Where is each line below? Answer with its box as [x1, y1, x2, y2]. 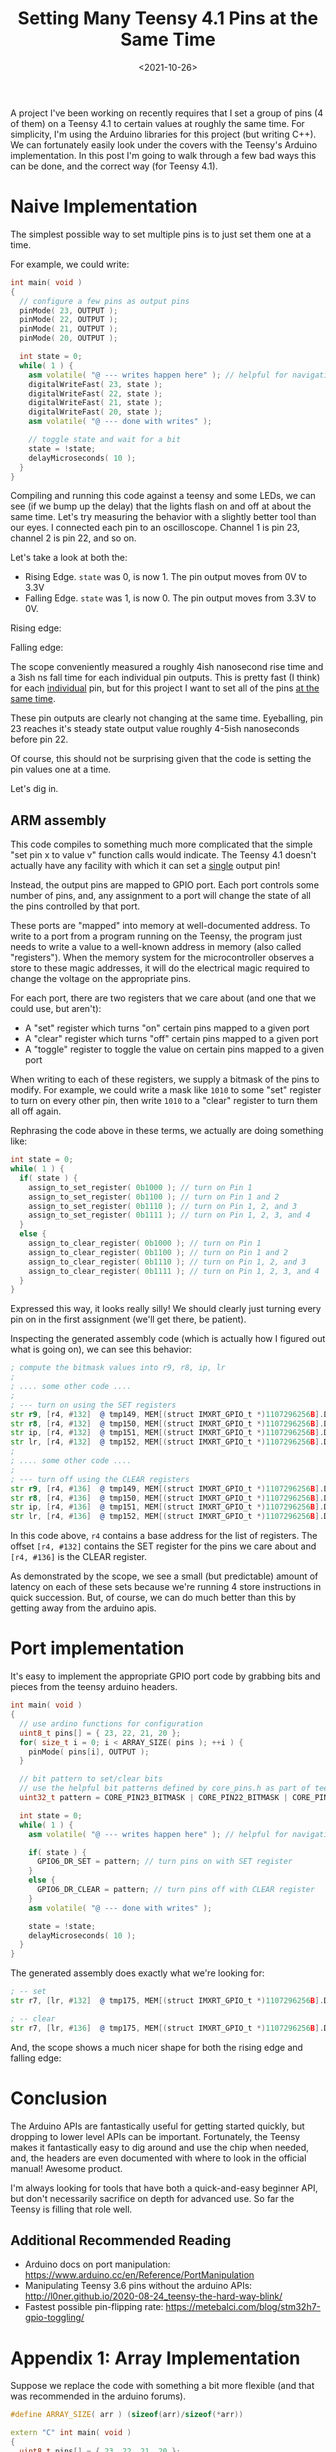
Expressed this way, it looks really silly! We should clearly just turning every [10, 1303, 322, 1315]
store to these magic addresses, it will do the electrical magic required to [10, 962, 310, 974]
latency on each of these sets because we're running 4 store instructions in [10, 1581, 322, 1593]
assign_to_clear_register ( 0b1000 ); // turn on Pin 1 [28, 1238, 262, 1249]
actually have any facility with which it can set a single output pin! [10, 860, 281, 872]
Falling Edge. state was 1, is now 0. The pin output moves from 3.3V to [24, 592, 317, 604]
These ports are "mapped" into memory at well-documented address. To [10, 920, 311, 932]
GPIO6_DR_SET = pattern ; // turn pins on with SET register [36, 1857, 293, 1867]
